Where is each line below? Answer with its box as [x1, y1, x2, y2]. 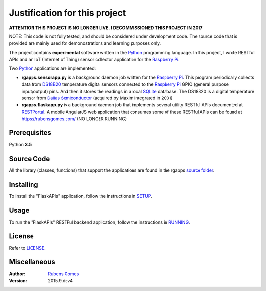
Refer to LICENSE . [9, 245, 46, 251]
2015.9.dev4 [48, 278, 73, 284]
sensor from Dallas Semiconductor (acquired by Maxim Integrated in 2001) [21, 95, 173, 101]
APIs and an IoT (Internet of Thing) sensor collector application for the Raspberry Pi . [9, 57, 180, 63]
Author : [9, 271, 26, 277]
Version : [9, 278, 27, 284]
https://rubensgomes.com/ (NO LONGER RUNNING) [21, 116, 127, 122]
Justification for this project [9, 7, 126, 18]
